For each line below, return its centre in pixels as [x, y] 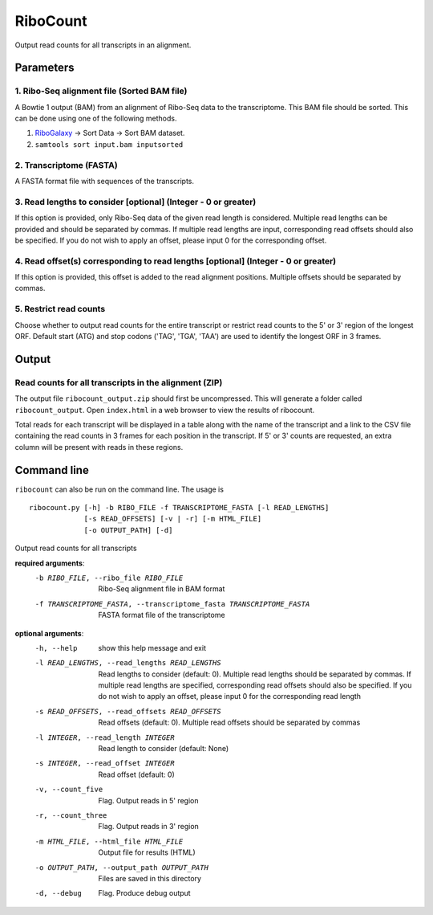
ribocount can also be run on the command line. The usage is [119, 489]
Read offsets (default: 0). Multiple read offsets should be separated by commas [229, 722]
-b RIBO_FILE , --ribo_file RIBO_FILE [109, 578]
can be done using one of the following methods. [96, 118]
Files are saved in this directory [150, 878]
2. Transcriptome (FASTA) [66, 165]
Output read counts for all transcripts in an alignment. [103, 45]
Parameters [45, 68]
